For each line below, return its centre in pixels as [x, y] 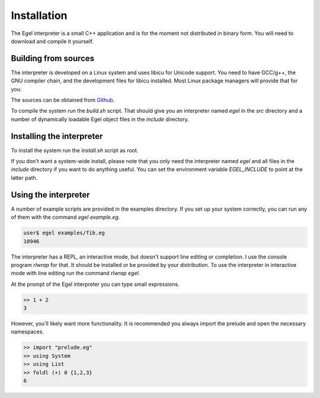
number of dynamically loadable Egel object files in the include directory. [100, 119]
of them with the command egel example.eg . [65, 217]
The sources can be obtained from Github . [63, 100]
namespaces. [28, 332]
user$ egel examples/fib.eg [64, 233]
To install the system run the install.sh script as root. [75, 150]
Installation [39, 15]
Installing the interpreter [57, 136]
